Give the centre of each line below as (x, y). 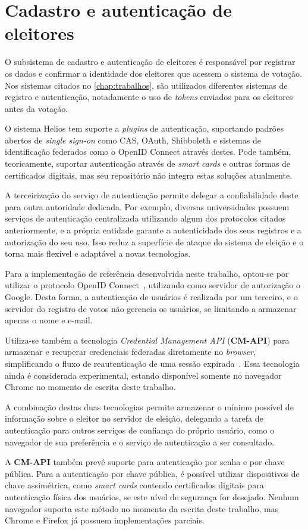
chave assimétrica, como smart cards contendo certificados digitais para (134, 485)
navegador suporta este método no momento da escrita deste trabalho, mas (142, 508)
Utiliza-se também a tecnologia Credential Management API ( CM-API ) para (147, 340)
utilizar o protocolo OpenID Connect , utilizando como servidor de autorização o (153, 285)
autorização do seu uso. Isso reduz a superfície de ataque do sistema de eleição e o (154, 241)
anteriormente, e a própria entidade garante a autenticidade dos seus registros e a (153, 230)
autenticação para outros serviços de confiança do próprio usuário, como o (140, 430)
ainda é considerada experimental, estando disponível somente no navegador (143, 375)
